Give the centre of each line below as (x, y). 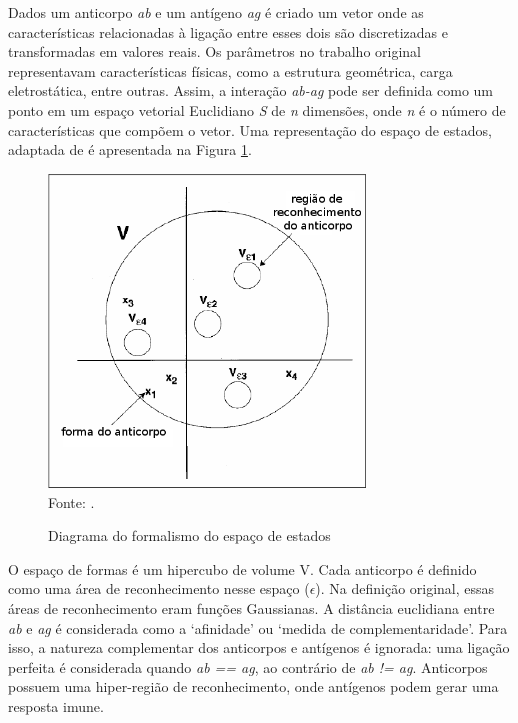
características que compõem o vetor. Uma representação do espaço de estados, (250, 129)
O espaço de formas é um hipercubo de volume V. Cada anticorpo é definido (242, 568)
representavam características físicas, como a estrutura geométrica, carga (230, 70)
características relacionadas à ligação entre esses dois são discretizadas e (228, 31)
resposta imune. (56, 706)
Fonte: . (71, 501)
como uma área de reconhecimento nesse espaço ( (159, 588)
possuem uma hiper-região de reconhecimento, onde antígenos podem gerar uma (253, 686)
